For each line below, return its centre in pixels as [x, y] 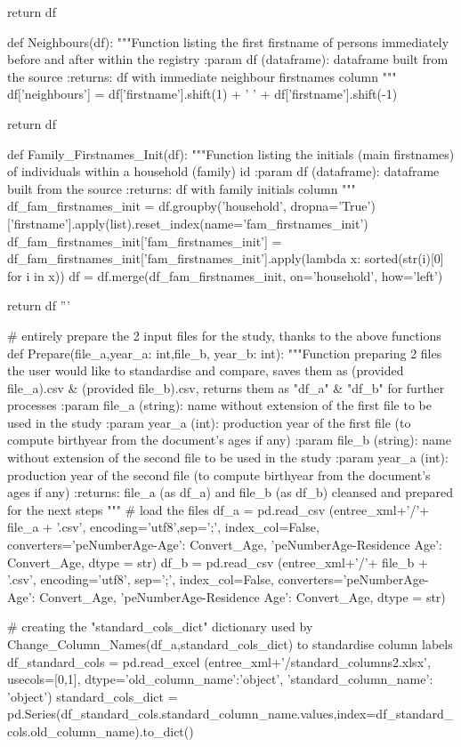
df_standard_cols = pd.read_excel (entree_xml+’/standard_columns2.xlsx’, [219, 661]
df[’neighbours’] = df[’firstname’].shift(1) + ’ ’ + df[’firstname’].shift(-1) [202, 94]
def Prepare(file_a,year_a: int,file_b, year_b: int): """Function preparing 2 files [225, 353]
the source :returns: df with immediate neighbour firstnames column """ [202, 76]
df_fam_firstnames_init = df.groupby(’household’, [147, 206]
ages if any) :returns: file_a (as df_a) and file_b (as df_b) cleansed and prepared [230, 492]
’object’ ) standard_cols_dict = [93, 696]
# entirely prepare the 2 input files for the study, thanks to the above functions [224, 335]
